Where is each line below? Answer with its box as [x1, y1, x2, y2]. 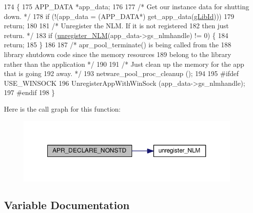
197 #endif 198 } [4, 87, 55, 97]
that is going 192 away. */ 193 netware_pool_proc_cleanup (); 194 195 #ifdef [4, 68, 239, 78]
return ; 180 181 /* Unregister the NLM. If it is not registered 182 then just [4, 20, 229, 31]
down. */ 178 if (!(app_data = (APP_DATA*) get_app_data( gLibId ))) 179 [4, 11, 234, 21]
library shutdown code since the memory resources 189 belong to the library [4, 49, 232, 59]
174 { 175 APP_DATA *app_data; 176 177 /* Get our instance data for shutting [4, 1, 249, 11]
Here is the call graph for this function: [4, 103, 121, 114]
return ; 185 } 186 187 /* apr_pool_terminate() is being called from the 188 [4, 39, 232, 50]
